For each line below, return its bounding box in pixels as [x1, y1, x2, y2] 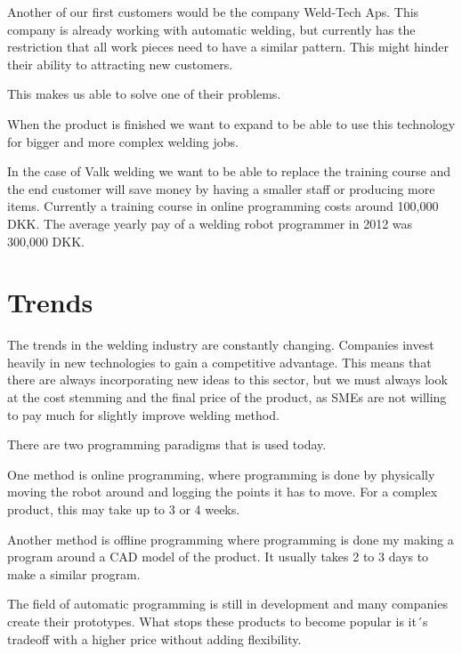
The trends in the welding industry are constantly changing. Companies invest [7, 335, 434, 354]
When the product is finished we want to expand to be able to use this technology [7, 114, 456, 133]
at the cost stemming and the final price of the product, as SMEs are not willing [7, 388, 447, 407]
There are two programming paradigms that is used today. [7, 435, 327, 454]
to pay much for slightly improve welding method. [7, 405, 280, 424]
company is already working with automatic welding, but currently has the [7, 20, 416, 38]
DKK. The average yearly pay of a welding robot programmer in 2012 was [7, 214, 413, 232]
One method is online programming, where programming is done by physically [7, 464, 435, 483]
